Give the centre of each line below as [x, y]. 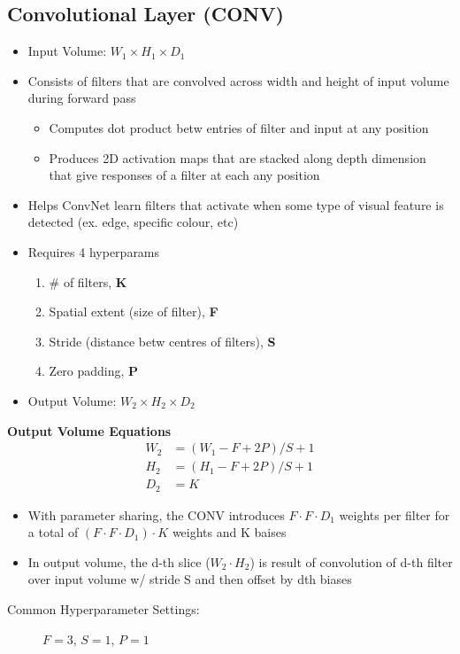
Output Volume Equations [89, 430]
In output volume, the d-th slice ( [119, 561]
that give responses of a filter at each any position [184, 175]
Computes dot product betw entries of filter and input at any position [239, 127]
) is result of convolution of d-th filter [351, 561]
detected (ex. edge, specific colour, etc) [133, 222]
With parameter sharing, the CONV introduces [156, 514]
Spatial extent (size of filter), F [134, 311]
